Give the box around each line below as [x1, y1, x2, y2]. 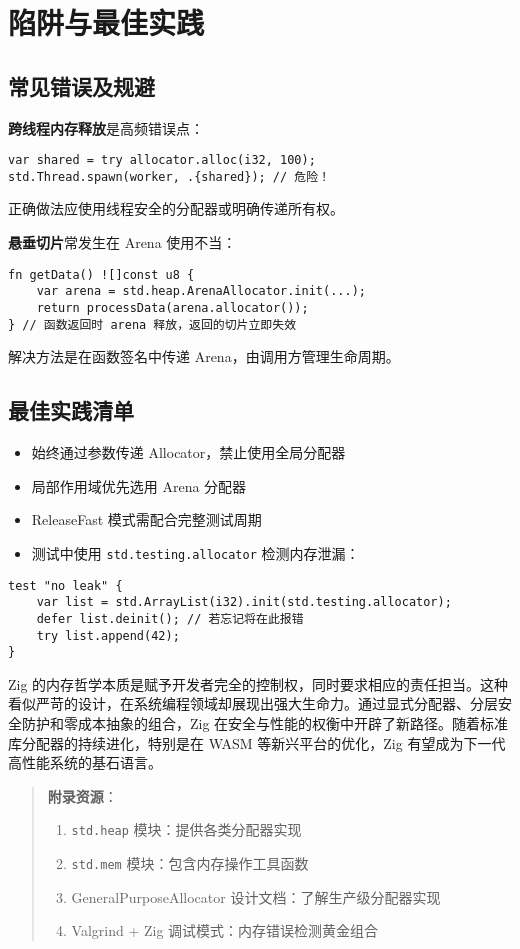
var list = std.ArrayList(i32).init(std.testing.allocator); [36, 595, 452, 610]
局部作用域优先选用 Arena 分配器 [31, 475, 247, 496]
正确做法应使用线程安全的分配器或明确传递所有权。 [8, 198, 344, 219]
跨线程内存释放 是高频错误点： [8, 117, 204, 138]
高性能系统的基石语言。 [8, 752, 162, 773]
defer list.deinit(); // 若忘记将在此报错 [36, 611, 304, 626]
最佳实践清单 [8, 395, 134, 426]
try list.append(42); [36, 628, 180, 643]
